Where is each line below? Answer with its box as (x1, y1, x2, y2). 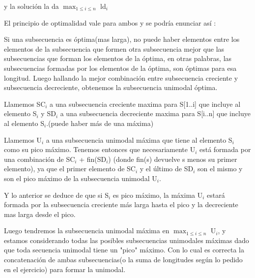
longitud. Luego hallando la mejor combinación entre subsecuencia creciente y (4, 72, 238, 83)
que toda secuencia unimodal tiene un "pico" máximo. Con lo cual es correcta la (4, 245, 245, 255)
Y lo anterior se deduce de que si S (4, 189, 109, 200)
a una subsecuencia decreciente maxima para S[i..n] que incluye (60, 108, 251, 119)
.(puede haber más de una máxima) (46, 118, 154, 128)
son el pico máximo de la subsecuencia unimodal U (4, 173, 157, 183)
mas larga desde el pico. (4, 209, 76, 219)
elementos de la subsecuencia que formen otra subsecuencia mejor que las (4, 43, 225, 54)
